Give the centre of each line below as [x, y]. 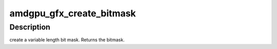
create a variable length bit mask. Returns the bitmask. [67, 40]
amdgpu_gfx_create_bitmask [73, 13]
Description [30, 27]
